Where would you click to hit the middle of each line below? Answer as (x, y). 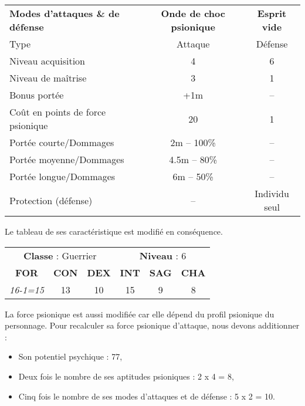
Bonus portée (37, 95)
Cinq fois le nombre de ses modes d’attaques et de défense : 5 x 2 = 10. (147, 396)
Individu (272, 193)
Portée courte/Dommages (62, 142)
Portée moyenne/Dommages (67, 159)
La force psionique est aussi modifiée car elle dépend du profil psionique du (140, 314)
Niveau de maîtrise (48, 78)
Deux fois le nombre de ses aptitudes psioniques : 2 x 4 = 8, (126, 376)
